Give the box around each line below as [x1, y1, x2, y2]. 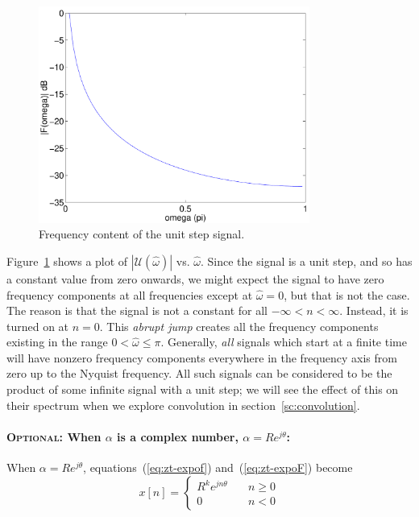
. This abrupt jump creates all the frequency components [99, 317, 379, 334]
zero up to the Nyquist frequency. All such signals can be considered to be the [6, 365, 392, 382]
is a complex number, [117, 428, 239, 445]
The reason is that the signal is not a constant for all [6, 302, 268, 319]
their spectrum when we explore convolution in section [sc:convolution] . [6, 396, 360, 413]
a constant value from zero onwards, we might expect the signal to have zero [6, 270, 384, 287]
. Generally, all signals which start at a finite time [160, 333, 407, 350]
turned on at [6, 317, 69, 334]
